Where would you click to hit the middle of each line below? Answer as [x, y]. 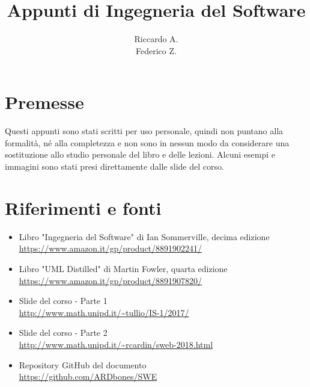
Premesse [44, 102]
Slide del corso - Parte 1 [63, 301]
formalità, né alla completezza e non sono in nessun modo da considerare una [147, 142]
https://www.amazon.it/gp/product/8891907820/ [111, 280]
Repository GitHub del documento [83, 364]
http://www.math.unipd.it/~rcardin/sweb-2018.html [116, 344]
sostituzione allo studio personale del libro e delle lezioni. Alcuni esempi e [140, 154]
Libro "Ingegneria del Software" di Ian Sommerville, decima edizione [144, 236]
